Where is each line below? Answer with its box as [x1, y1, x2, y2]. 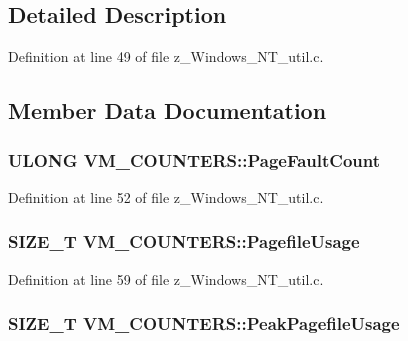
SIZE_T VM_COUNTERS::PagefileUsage [8, 229, 360, 254]
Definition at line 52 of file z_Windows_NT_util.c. [8, 186, 324, 207]
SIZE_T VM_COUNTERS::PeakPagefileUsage [8, 311, 400, 336]
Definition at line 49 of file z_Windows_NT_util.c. [8, 46, 324, 67]
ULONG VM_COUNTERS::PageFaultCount [8, 147, 381, 172]
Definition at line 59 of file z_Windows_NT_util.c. [8, 268, 324, 289]
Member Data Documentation [8, 95, 327, 126]
